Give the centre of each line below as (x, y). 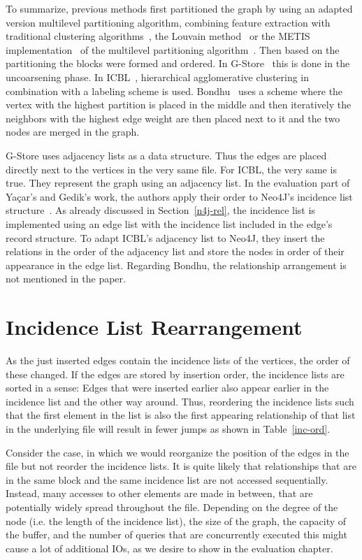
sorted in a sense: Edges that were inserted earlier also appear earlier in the (167, 388)
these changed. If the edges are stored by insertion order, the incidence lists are (175, 374)
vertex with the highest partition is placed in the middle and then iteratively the (179, 105)
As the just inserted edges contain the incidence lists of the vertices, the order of (178, 360)
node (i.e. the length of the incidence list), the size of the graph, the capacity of (176, 520)
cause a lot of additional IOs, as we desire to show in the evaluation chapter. (169, 548)
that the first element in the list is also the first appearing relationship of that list (181, 415)
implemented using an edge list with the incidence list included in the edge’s (169, 223)
